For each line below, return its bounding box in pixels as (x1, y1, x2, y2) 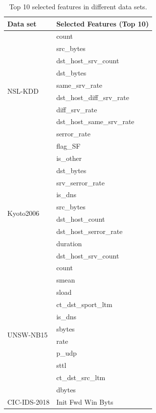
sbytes (56, 323, 75, 334)
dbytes (56, 384, 76, 394)
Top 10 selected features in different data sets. (9, 1, 147, 11)
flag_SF (56, 141, 81, 151)
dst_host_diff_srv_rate (56, 92, 130, 102)
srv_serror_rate (56, 177, 105, 187)
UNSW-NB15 (7, 330, 48, 340)
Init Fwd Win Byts (56, 396, 113, 407)
